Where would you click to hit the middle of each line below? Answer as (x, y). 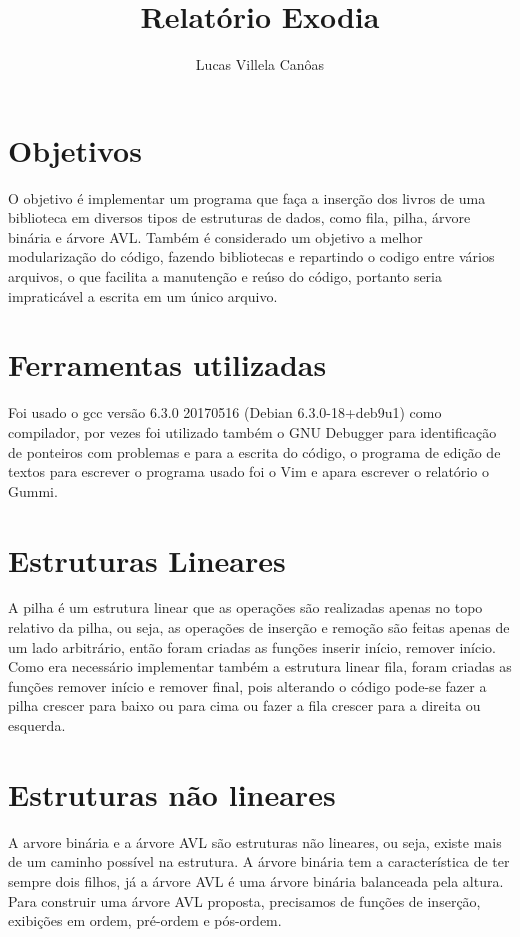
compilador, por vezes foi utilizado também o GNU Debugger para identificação (252, 431)
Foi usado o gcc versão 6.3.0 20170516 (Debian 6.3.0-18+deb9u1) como (225, 412)
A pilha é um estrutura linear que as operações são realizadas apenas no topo (245, 607)
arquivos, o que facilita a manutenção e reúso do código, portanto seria (225, 276)
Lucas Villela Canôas (260, 64)
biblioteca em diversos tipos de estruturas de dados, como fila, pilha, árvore (239, 217)
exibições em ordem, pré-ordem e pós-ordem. (145, 920)
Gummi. (33, 490)
